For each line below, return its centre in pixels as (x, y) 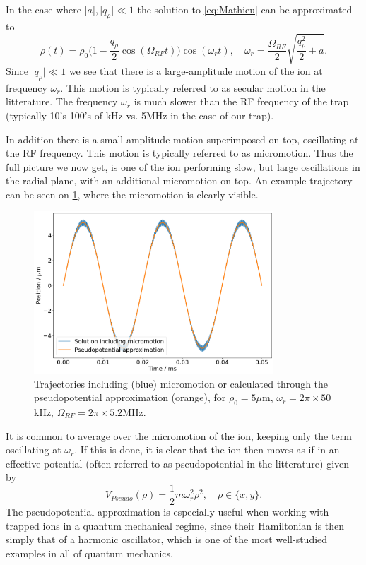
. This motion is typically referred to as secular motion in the (193, 87)
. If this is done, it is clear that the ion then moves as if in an (207, 450)
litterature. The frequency (62, 101)
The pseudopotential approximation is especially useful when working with (167, 512)
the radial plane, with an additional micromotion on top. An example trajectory (179, 180)
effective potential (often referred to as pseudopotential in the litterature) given (178, 463)
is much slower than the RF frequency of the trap (241, 101)
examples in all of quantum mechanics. (89, 553)
